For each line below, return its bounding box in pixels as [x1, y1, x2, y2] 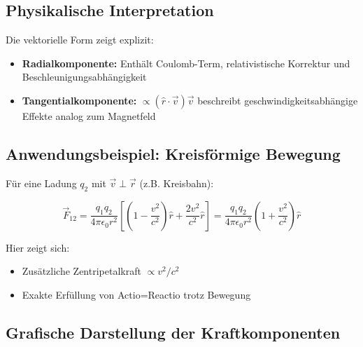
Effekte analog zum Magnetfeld [22, 108, 156, 123]
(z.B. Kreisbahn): [139, 175, 214, 190]
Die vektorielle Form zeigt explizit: [6, 32, 154, 47]
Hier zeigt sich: [6, 240, 70, 254]
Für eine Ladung [6, 175, 77, 190]
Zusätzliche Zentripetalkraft [22, 264, 141, 278]
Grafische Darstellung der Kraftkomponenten [6, 321, 341, 343]
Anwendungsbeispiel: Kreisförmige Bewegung [6, 142, 341, 164]
